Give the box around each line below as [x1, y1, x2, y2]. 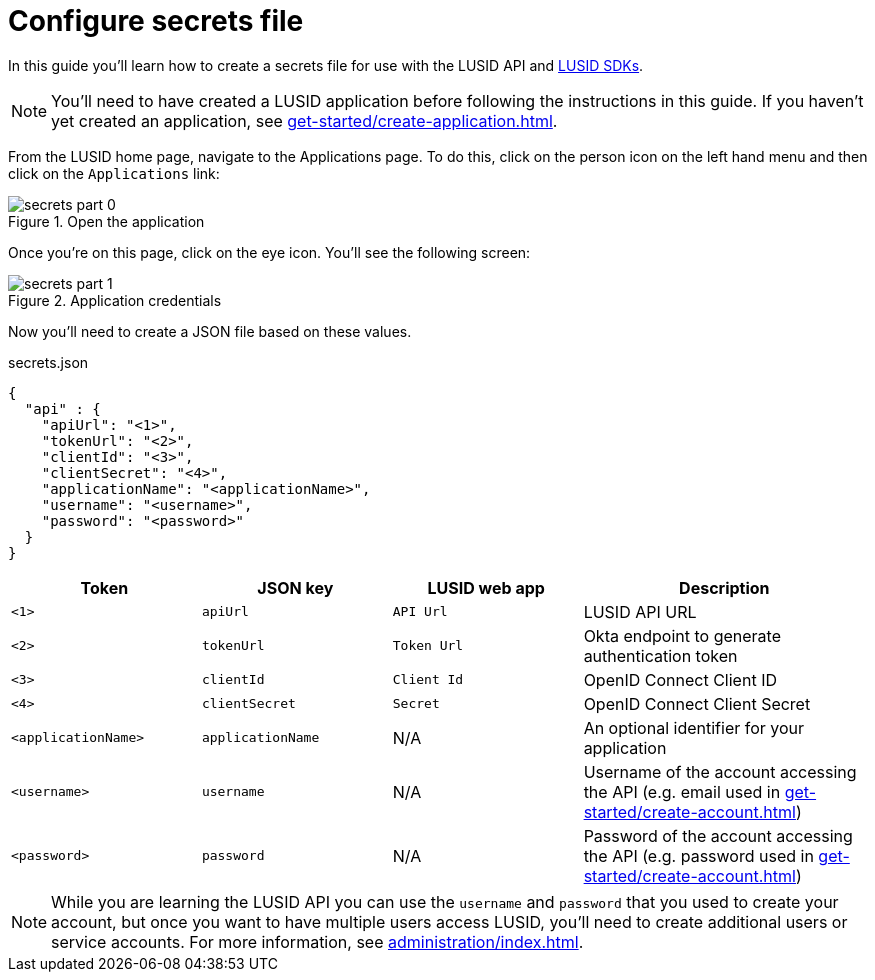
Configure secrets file [8, 4, 304, 38]
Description [679, 577, 770, 598]
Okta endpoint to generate [583, 625, 781, 646]
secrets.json [8, 353, 89, 371]
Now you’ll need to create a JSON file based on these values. [8, 322, 412, 340]
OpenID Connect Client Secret [583, 693, 811, 714]
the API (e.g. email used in [583, 781, 781, 802]
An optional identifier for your [583, 717, 805, 738]
